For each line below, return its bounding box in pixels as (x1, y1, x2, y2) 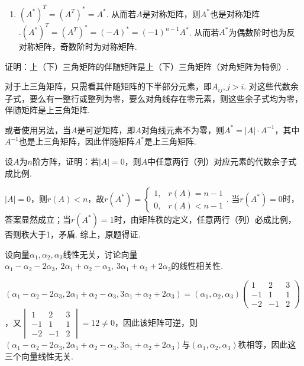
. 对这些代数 (244, 80, 290, 92)
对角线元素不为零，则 (141, 123, 224, 136)
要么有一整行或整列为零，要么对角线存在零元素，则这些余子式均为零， (29, 92, 303, 104)
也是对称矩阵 (209, 7, 260, 20)
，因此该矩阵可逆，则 (114, 316, 198, 329)
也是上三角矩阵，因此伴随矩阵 (18, 135, 135, 147)
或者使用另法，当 (5, 123, 71, 136)
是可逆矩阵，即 (77, 123, 135, 136)
